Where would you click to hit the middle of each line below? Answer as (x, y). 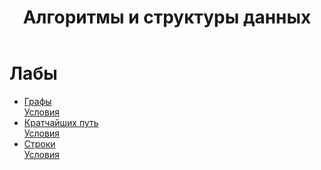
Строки (39, 143)
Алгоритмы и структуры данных (167, 17)
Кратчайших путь (61, 122)
